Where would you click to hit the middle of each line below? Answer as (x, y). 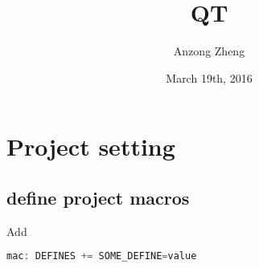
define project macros (98, 197)
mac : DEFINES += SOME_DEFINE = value (102, 256)
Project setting (91, 146)
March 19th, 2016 (209, 77)
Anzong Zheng (209, 51)
